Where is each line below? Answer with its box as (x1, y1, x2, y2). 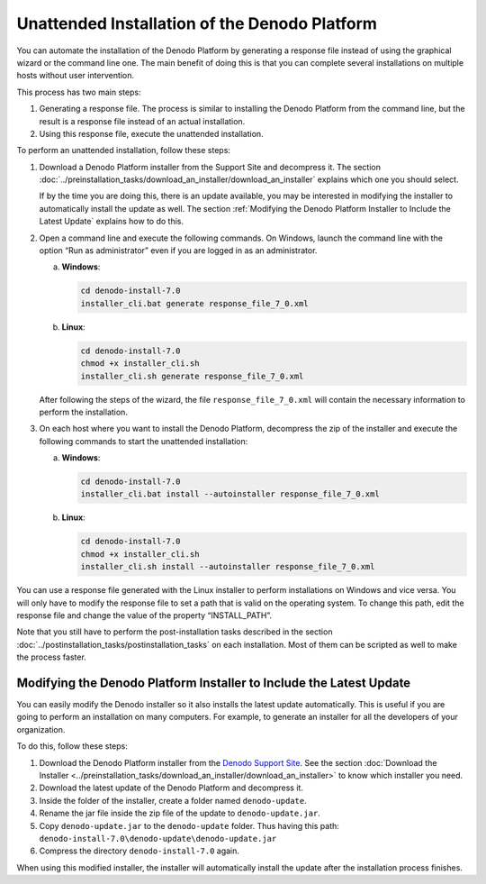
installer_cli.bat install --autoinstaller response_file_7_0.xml (80, 489, 380, 499)
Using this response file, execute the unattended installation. (39, 128, 265, 139)
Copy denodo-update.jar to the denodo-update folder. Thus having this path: (39, 820, 339, 831)
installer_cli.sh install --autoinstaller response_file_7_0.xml (80, 561, 375, 572)
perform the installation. (39, 406, 128, 417)
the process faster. (16, 652, 87, 662)
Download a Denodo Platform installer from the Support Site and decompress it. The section (39, 161, 382, 172)
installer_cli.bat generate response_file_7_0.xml (80, 298, 310, 308)
